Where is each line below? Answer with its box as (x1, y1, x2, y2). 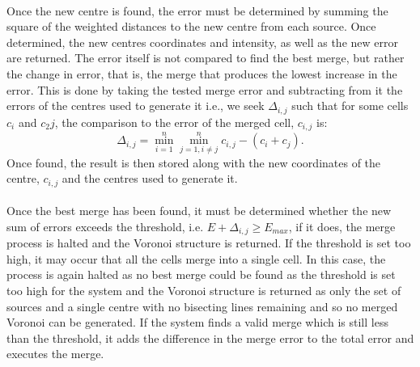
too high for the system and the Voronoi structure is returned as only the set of (6, 281, 401, 298)
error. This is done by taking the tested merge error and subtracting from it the (6, 81, 403, 98)
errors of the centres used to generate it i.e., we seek (6, 97, 265, 114)
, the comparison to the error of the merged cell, (54, 113, 295, 130)
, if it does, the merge (288, 217, 396, 234)
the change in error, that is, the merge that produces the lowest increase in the (6, 65, 397, 82)
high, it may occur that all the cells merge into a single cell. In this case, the (6, 250, 386, 267)
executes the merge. (6, 345, 104, 362)
